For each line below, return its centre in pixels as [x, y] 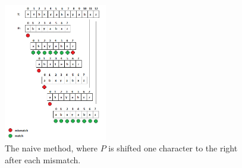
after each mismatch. [43, 159]
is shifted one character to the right [173, 148]
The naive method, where [51, 148]
